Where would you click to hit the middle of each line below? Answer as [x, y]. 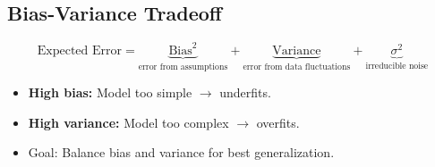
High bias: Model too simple [110, 92]
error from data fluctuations [297, 67]
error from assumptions [183, 67]
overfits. [278, 122]
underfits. [245, 92]
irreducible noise [397, 66]
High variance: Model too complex [128, 122]
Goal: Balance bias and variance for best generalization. [181, 152]
